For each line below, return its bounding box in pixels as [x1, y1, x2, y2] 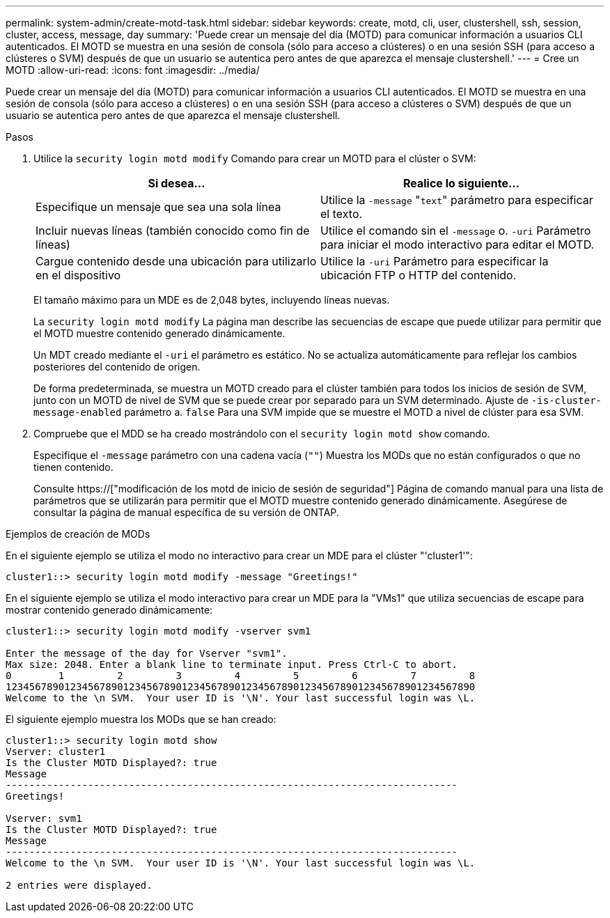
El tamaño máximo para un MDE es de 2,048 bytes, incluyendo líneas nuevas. [33, 294, 390, 306]
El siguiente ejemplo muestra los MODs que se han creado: [6, 713, 276, 725]
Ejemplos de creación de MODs [6, 528, 150, 540]
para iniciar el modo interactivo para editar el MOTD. [320, 238, 595, 251]
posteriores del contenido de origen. [33, 361, 201, 373]
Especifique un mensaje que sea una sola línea [36, 200, 281, 214]
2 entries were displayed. [6, 880, 152, 891]
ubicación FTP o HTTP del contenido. [320, 268, 517, 282]
